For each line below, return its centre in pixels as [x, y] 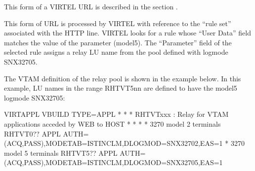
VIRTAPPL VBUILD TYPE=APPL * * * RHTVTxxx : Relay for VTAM [116, 114]
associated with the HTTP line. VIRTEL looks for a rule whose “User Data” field [127, 33]
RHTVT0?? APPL [32, 133]
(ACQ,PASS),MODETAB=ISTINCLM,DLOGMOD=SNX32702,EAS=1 [113, 143]
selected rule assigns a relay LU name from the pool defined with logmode [116, 52]
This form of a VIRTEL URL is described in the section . [91, 6]
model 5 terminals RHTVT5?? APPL [61, 153]
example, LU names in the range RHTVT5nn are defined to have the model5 [121, 88]
